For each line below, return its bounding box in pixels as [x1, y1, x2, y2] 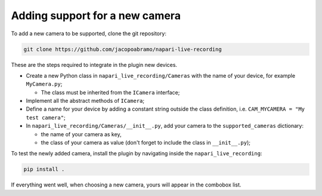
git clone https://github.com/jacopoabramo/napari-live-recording [23, 45, 222, 53]
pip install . [23, 166, 65, 173]
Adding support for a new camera [11, 9, 181, 22]
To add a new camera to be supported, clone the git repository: [11, 30, 167, 37]
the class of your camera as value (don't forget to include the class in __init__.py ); [41, 139, 250, 146]
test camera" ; [26, 114, 66, 121]
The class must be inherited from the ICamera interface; [41, 88, 180, 96]
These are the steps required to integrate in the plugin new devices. [11, 61, 178, 68]
